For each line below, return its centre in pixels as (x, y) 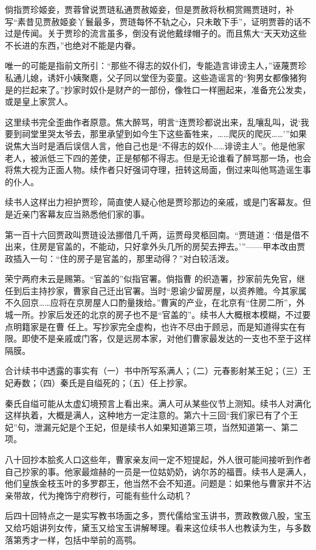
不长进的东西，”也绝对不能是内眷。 (73, 45)
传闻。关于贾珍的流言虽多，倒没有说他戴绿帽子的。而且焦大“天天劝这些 (164, 33)
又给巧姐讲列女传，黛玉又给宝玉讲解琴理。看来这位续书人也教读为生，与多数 (158, 527)
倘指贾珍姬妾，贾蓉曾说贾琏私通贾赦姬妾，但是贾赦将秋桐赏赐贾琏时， (145, 9)
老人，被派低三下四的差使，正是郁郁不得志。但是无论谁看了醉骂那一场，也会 (158, 157)
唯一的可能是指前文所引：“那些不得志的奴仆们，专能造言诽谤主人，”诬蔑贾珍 (156, 65)
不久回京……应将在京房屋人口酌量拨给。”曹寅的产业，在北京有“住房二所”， (151, 302)
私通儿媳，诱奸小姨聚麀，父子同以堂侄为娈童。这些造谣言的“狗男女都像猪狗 (156, 77)
